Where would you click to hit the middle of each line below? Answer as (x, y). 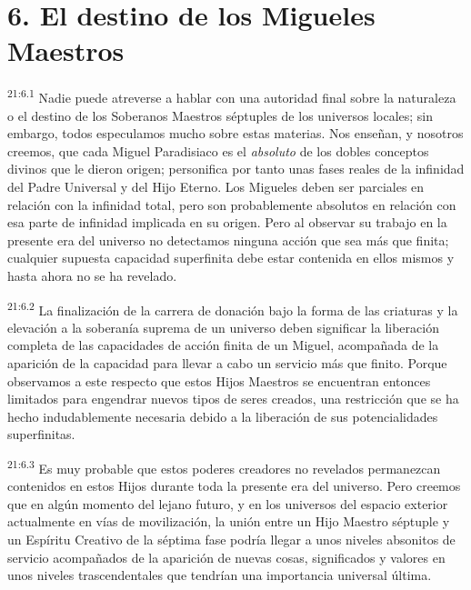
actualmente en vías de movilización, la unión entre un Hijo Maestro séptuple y (229, 521)
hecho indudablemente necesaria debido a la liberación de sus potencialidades (223, 416)
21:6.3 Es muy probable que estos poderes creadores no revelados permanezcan (224, 466)
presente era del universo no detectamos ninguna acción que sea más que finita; (228, 240)
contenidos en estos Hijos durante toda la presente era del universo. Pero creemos (234, 486)
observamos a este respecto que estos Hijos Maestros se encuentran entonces (219, 380)
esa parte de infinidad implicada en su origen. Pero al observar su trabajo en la (227, 222)
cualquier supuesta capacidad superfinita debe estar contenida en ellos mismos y (231, 258)
